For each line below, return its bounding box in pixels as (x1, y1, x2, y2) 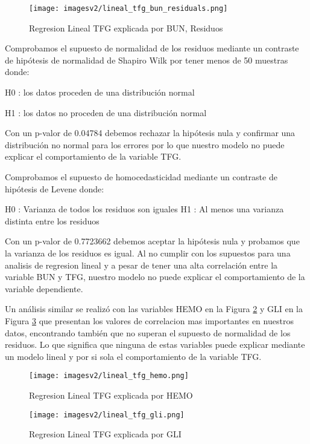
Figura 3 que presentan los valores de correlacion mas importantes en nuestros (5, 314, 294, 327)
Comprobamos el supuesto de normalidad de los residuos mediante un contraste (5, 42, 299, 54)
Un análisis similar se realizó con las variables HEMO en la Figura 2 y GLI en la (5, 302, 303, 315)
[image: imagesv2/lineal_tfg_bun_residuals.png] (29, 4, 228, 13)
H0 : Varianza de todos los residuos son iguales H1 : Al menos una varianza (5, 203, 284, 215)
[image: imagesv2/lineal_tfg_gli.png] (29, 410, 185, 419)
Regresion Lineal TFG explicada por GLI (29, 428, 182, 440)
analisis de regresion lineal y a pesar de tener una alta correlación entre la (5, 258, 278, 271)
